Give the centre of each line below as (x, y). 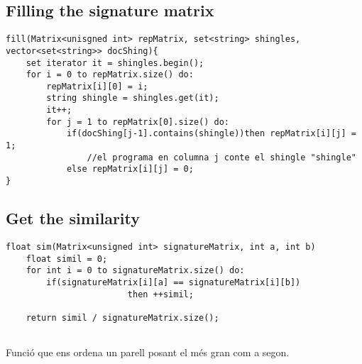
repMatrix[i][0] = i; (97, 86)
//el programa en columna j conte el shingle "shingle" (221, 157)
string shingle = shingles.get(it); (133, 98)
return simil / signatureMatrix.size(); (122, 318)
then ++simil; (160, 294)
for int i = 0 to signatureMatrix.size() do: (135, 271)
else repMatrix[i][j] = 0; (130, 169)
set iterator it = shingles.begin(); (115, 63)
